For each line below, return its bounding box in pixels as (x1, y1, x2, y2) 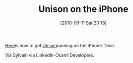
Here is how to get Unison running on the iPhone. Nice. (5, 42, 115, 48)
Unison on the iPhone (38, 3, 129, 15)
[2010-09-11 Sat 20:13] (60, 20, 107, 26)
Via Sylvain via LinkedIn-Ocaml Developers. (5, 52, 94, 58)
